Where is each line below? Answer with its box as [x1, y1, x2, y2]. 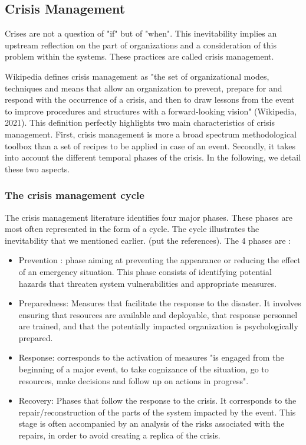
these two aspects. [5, 162, 70, 175]
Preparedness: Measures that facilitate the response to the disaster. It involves [18, 297, 301, 309]
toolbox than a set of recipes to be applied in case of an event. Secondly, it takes [5, 139, 296, 152]
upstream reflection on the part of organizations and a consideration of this [5, 38, 277, 51]
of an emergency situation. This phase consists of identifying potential [18, 265, 272, 277]
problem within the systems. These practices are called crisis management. [5, 50, 274, 63]
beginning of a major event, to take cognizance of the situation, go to [18, 363, 269, 375]
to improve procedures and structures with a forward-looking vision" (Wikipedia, [5, 104, 297, 117]
